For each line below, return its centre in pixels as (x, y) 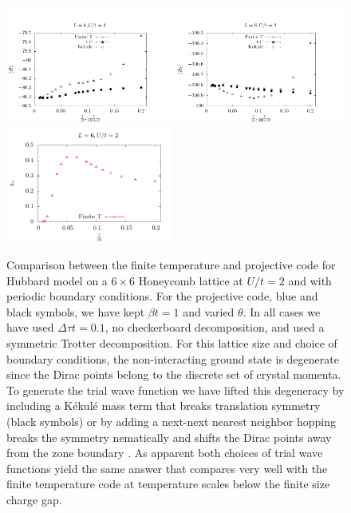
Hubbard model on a (57, 280)
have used (30, 327)
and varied (209, 311)
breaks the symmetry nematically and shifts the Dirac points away (169, 437)
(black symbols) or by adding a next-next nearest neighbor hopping (171, 421)
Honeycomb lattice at (191, 280)
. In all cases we (282, 311)
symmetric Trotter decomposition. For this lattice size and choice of (172, 343)
